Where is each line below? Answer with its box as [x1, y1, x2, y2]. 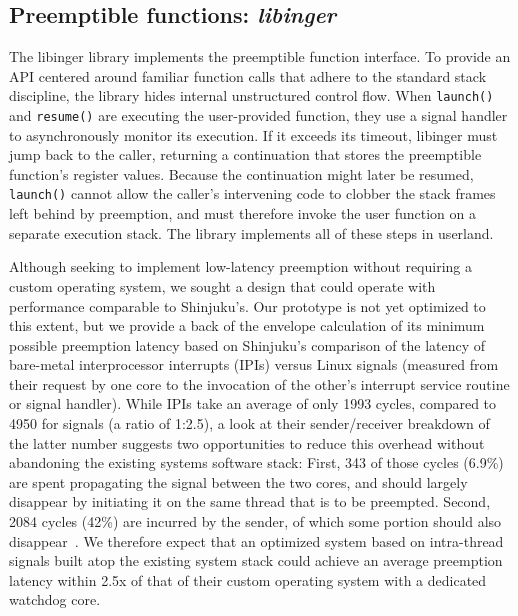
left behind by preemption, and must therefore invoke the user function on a [9, 203, 477, 224]
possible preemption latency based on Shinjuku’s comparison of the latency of [9, 334, 486, 355]
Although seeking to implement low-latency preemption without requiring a [9, 256, 472, 277]
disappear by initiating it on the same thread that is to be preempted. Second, [9, 491, 491, 512]
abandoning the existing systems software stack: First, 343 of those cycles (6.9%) [9, 452, 504, 473]
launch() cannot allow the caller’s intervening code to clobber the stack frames [9, 183, 496, 204]
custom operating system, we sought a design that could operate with [9, 275, 436, 296]
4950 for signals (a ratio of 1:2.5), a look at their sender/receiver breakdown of [9, 413, 490, 434]
